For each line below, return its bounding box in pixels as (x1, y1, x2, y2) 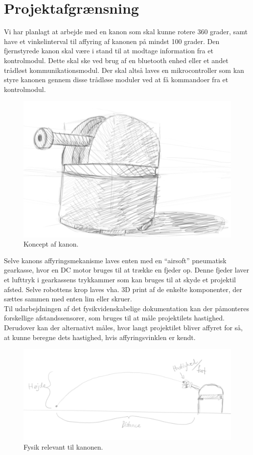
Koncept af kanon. (23, 239, 79, 249)
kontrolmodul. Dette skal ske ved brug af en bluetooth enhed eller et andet (4, 55, 229, 65)
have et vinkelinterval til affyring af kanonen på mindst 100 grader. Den (4, 36, 220, 46)
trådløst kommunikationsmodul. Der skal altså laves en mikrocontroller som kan (4, 65, 244, 75)
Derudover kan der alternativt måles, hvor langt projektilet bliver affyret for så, (4, 322, 243, 332)
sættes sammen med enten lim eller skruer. (4, 294, 132, 304)
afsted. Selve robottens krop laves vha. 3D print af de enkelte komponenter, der (4, 284, 242, 294)
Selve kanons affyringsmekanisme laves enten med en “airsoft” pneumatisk (4, 255, 227, 265)
